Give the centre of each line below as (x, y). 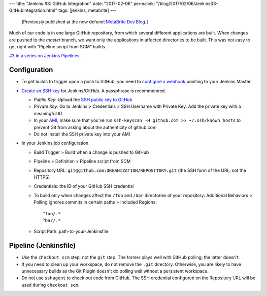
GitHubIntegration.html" (33, 10)
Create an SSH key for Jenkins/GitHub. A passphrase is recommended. (94, 91)
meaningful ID (48, 113)
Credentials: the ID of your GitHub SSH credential (84, 186)
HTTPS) (42, 177)
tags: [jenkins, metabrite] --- (87, 10)
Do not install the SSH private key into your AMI (82, 134)
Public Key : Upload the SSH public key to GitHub (83, 100)
